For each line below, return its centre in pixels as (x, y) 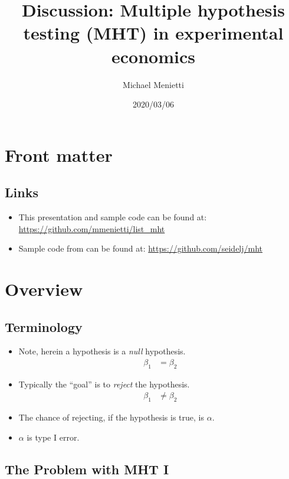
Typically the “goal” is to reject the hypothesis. (104, 384)
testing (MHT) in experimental (153, 33)
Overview (44, 289)
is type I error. (53, 437)
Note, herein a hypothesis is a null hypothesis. (102, 351)
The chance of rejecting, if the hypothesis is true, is (111, 417)
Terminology (44, 326)
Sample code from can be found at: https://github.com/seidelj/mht (141, 248)
